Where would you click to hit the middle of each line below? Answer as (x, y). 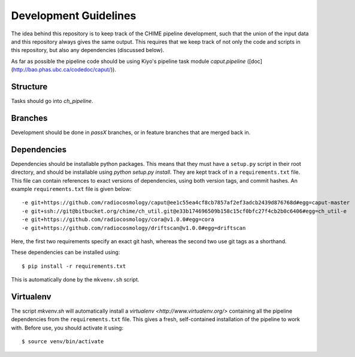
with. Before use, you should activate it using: (67, 328)
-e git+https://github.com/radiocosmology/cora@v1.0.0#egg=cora (118, 220)
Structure (29, 87)
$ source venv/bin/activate (63, 342)
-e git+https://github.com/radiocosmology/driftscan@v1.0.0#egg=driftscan (134, 228)
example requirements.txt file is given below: (71, 189)
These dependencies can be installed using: (66, 252)
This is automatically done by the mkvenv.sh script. (75, 280)
